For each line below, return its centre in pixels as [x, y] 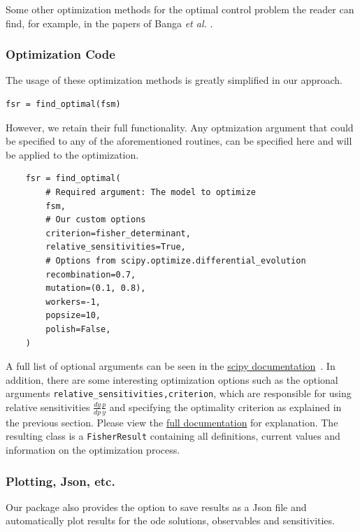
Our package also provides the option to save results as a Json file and [156, 506]
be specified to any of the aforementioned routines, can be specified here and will [179, 141]
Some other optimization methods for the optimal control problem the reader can [180, 9]
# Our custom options [96, 220]
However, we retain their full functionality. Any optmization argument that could [180, 127]
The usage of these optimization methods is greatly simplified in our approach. [174, 80]
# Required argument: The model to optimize [151, 192]
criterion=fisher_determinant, [118, 233]
